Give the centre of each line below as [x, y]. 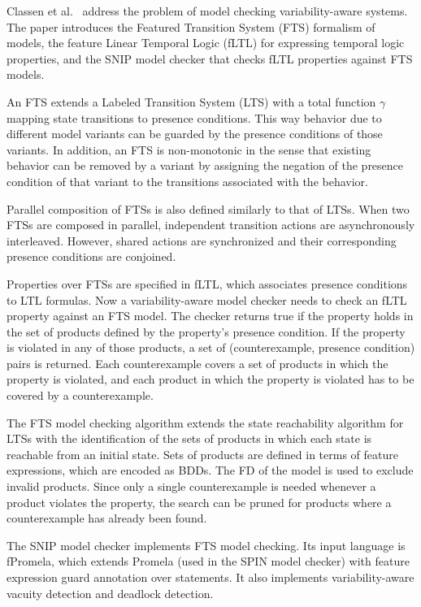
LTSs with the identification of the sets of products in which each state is [189, 438]
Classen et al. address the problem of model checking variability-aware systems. [207, 11]
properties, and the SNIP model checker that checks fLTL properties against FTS [210, 58]
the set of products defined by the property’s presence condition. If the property [206, 331]
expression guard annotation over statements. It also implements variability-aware [210, 577]
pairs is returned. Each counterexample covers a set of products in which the [197, 363]
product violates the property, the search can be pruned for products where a [199, 502]
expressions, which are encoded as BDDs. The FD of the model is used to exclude [210, 470]
